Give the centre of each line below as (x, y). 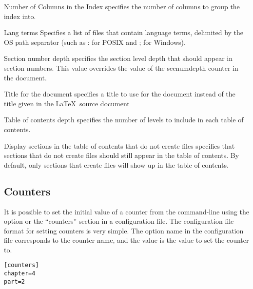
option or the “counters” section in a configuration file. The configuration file (119, 221)
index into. (20, 16)
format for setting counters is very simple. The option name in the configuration (124, 230)
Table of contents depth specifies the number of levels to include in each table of (124, 120)
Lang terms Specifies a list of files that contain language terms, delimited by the (124, 32)
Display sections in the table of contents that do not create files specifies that (119, 145)
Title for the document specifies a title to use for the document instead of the (120, 94)
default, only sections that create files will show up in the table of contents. (116, 164)
